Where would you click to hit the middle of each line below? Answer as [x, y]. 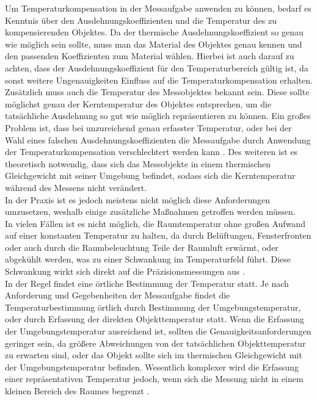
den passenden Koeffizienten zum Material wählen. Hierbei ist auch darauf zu [150, 56]
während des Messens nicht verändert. [76, 187]
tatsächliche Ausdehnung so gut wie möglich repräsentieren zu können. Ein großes [158, 116]
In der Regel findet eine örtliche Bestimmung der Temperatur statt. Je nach [147, 283]
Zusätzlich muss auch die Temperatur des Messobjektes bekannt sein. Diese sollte [157, 92]
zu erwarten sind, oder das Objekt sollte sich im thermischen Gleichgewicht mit [154, 355]
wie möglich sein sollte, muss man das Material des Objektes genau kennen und [154, 44]
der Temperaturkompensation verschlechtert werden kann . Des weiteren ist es [151, 152]
